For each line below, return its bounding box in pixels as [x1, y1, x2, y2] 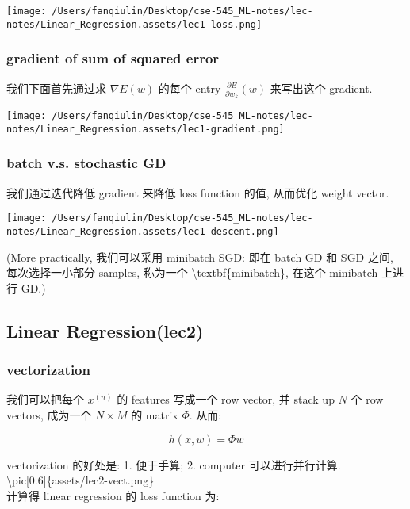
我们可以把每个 [6, 391, 84, 408]
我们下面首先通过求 [6, 79, 106, 96]
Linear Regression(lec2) [6, 318, 204, 343]
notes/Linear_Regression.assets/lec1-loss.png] [6, 18, 262, 30]
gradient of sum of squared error [6, 48, 220, 68]
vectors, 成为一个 [6, 407, 92, 423]
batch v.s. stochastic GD [6, 153, 167, 173]
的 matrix [131, 407, 178, 423]
